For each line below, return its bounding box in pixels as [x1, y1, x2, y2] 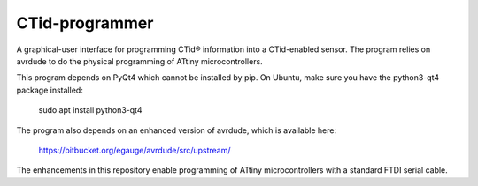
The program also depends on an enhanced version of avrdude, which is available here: [16, 124, 336, 136]
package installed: [16, 85, 83, 95]
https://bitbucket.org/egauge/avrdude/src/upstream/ [38, 145, 231, 155]
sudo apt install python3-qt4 [38, 105, 143, 115]
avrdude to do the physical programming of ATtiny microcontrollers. [16, 56, 263, 66]
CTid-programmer [16, 13, 154, 33]
